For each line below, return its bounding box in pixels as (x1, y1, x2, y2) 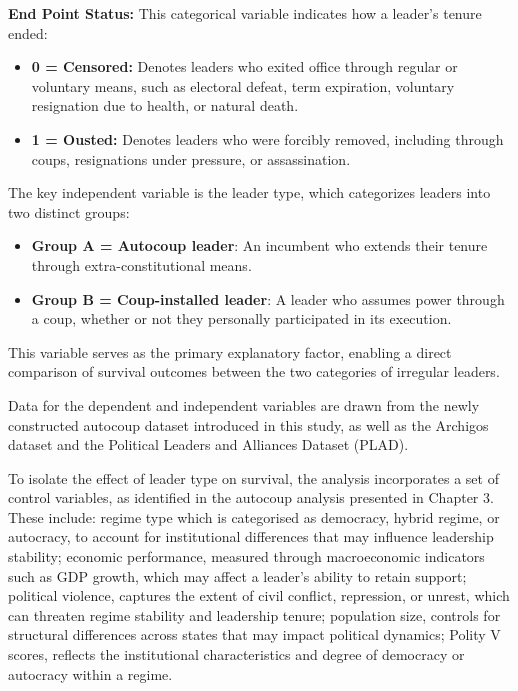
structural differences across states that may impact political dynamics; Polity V (8, 624, 501, 645)
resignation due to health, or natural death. (31, 95, 299, 116)
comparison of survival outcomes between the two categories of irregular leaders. (8, 361, 500, 382)
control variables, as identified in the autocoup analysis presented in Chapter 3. (8, 487, 494, 508)
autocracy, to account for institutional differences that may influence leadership (8, 526, 494, 547)
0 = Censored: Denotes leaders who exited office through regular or (31, 56, 458, 77)
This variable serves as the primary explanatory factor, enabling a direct (8, 341, 452, 362)
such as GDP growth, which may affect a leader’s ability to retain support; (8, 565, 467, 586)
